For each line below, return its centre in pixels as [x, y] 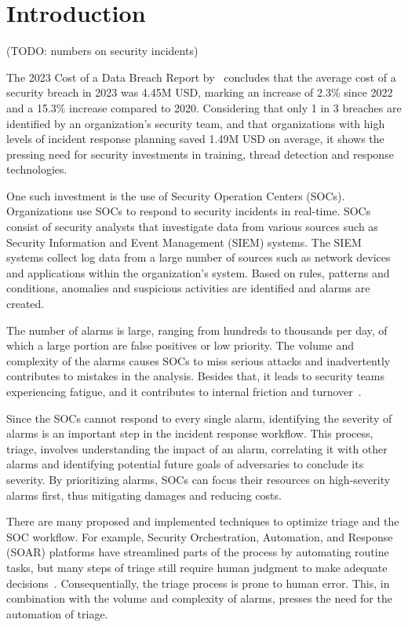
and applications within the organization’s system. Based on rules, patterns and [198, 272]
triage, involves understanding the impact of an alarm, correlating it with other [197, 448]
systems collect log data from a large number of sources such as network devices [199, 257]
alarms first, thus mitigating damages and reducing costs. [144, 495]
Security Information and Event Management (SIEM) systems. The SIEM [184, 242]
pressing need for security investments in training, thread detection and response [200, 154]
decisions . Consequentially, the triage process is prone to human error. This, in [198, 583]
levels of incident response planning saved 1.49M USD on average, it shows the [195, 139]
